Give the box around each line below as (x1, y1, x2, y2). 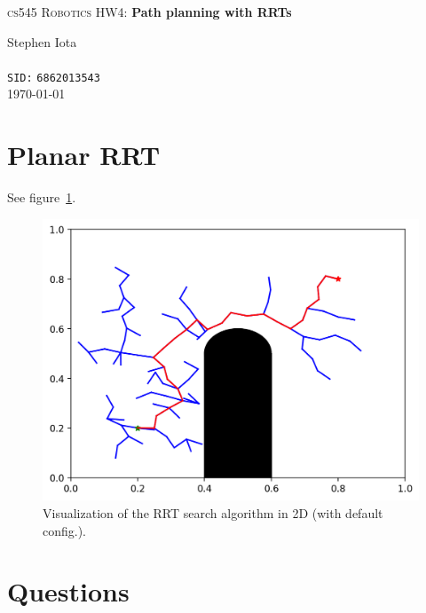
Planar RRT (7, 137, 161, 173)
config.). (43, 521, 87, 539)
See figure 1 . (7, 188, 76, 207)
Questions (7, 573, 130, 609)
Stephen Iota (7, 32, 77, 51)
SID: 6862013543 (7, 71, 100, 84)
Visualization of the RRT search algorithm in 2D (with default (43, 503, 383, 522)
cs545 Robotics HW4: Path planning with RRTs (7, 3, 292, 20)
